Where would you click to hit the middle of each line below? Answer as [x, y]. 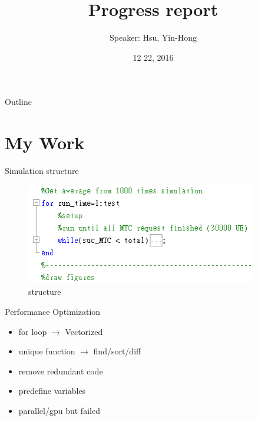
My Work [45, 142]
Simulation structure [42, 171]
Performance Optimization [53, 312]
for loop [33, 331]
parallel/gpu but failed [59, 411]
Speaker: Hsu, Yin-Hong [153, 37]
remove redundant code [61, 371]
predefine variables [52, 391]
